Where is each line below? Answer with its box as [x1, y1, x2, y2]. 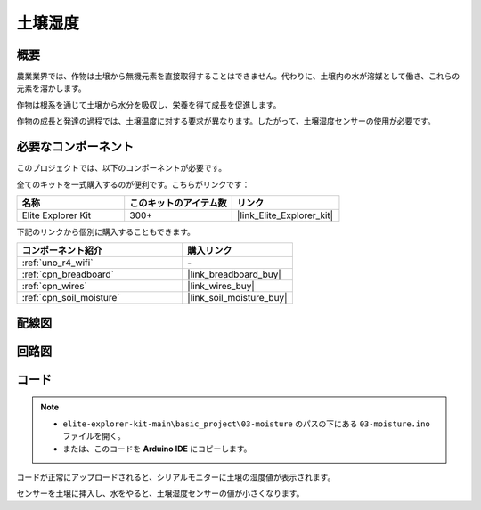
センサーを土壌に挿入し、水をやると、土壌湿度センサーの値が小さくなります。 [16, 488, 305, 498]
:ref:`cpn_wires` [21, 280, 88, 293]
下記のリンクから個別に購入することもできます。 [16, 226, 196, 237]
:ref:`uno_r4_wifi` [21, 256, 94, 269]
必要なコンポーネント [16, 139, 134, 155]
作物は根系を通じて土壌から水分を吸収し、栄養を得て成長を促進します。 [16, 99, 281, 110]
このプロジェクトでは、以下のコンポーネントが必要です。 [16, 163, 227, 174]
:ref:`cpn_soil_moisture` [21, 292, 120, 304]
